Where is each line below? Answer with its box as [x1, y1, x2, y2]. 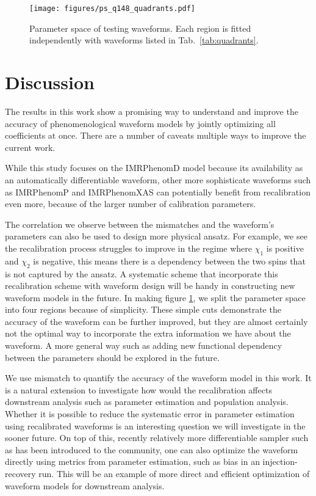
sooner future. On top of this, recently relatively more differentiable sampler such [5, 431, 309, 444]
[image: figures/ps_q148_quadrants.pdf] [29, 4, 196, 13]
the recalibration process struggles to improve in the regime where [5, 241, 252, 254]
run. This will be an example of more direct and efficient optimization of [38, 467, 310, 480]
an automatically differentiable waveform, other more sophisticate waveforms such [5, 173, 311, 186]
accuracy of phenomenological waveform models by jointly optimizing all [5, 117, 276, 129]
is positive [266, 241, 304, 254]
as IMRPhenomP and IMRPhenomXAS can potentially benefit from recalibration [5, 185, 311, 198]
